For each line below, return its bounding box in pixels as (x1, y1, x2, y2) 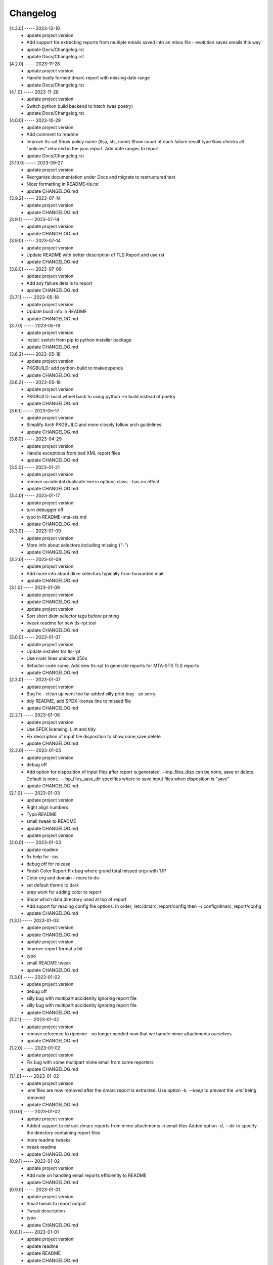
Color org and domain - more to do (26, 875, 99, 881)
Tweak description (26, 1207, 65, 1214)
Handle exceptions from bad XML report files (26, 450, 121, 456)
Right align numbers (26, 804, 68, 810)
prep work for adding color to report (26, 889, 102, 895)
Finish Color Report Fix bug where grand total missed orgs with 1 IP (26, 868, 166, 874)
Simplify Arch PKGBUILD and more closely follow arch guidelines (26, 421, 162, 428)
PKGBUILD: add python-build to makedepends (26, 365, 123, 371)
